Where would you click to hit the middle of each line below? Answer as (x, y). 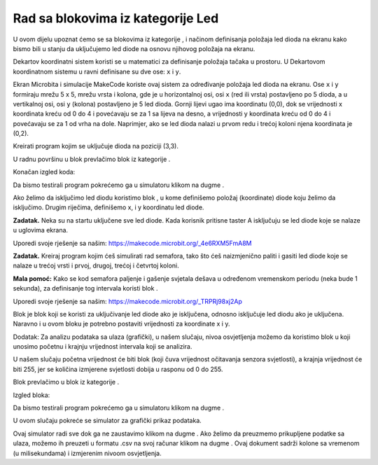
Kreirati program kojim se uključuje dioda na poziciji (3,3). (96, 146)
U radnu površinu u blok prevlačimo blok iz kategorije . (92, 159)
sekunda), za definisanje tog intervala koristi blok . (85, 289)
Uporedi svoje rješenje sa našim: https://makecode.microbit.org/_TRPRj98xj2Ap (128, 301)
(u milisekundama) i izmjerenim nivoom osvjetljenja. (87, 453)
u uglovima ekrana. (41, 230)
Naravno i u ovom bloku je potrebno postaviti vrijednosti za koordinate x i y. (121, 324)
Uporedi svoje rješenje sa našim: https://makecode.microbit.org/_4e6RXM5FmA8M (132, 243)
